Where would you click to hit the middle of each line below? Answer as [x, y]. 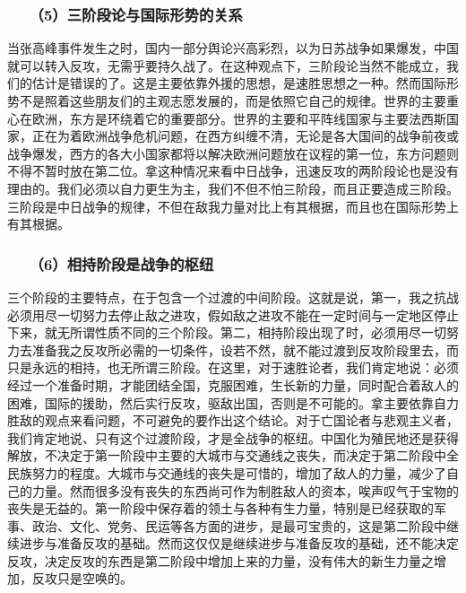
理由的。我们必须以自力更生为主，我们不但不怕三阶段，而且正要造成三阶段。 [233, 188]
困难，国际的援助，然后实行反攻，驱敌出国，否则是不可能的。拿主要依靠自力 [233, 402]
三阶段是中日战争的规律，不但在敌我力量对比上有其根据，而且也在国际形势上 [233, 206]
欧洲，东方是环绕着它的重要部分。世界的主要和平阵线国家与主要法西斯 [239, 118]
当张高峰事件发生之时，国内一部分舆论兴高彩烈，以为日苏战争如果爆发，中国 [233, 48]
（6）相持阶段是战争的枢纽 [125, 263]
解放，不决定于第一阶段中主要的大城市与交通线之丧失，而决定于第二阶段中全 [233, 455]
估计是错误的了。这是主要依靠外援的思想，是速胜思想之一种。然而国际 [239, 83]
